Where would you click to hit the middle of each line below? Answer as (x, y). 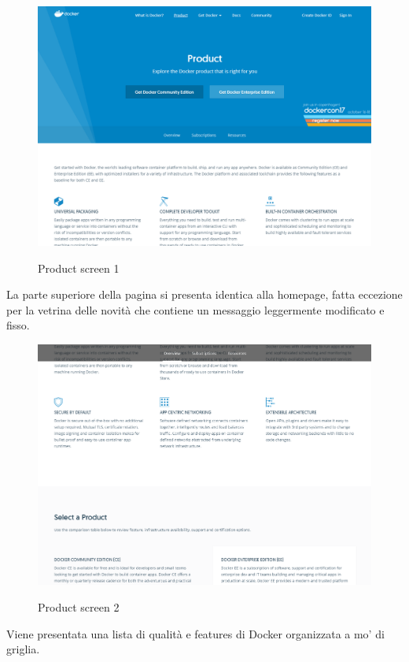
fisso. (18, 325)
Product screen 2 (79, 606)
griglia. (23, 649)
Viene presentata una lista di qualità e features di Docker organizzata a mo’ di (195, 633)
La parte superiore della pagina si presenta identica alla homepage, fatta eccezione (204, 294)
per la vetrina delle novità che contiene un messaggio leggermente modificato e (195, 309)
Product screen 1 (79, 268)
